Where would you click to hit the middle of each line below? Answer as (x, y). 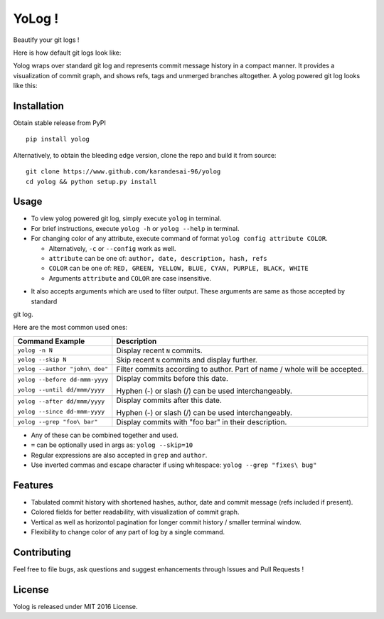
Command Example (51, 341)
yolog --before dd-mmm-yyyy (63, 379)
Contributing (42, 552)
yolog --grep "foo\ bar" (58, 422)
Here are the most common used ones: (70, 328)
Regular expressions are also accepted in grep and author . (119, 455)
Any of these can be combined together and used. (105, 435)
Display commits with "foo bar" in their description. (202, 421)
